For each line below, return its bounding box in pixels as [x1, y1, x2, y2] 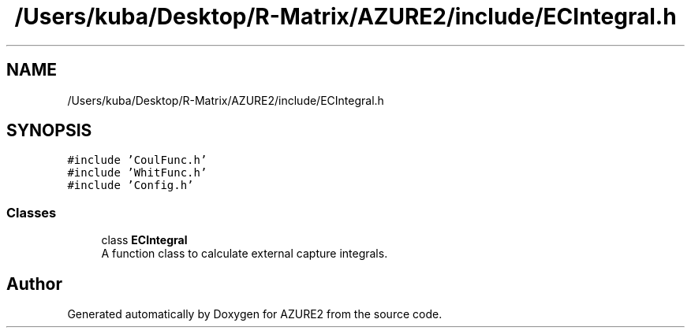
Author [6, 273, 62, 294]
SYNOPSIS [6, 121, 92, 141]
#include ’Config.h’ [67, 179, 194, 192]
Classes [6, 204, 57, 221]
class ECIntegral [101, 233, 188, 247]
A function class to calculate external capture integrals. [101, 247, 388, 261]
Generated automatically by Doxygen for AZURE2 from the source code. [67, 307, 443, 321]
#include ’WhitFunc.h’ [67, 166, 207, 180]
